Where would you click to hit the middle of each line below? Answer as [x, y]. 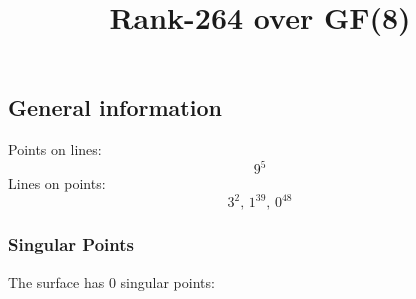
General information [115, 107]
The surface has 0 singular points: [111, 281]
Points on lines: [55, 149]
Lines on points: [57, 183]
